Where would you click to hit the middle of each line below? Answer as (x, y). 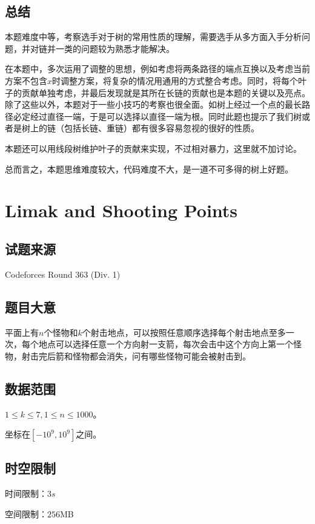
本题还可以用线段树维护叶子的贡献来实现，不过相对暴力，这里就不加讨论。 (153, 148)
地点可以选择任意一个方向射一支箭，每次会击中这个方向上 (153, 344)
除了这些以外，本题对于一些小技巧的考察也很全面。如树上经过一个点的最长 (153, 104)
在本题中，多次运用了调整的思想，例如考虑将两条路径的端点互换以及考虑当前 (157, 69)
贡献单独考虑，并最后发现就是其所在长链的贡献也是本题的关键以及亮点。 (166, 92)
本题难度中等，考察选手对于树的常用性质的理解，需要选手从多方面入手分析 (153, 37)
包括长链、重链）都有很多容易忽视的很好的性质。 (161, 128)
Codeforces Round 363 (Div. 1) (63, 274)
